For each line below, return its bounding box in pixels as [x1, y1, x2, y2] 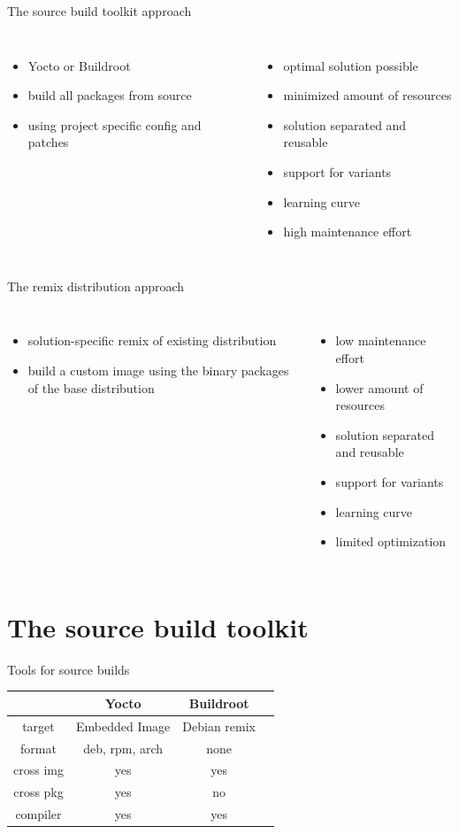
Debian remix [182, 716, 256, 735]
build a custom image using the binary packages [27, 360, 289, 379]
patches [27, 133, 69, 151]
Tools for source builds [7, 660, 130, 678]
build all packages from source [27, 86, 192, 104]
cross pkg [13, 783, 64, 801]
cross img [13, 761, 64, 779]
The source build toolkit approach [7, 2, 192, 19]
